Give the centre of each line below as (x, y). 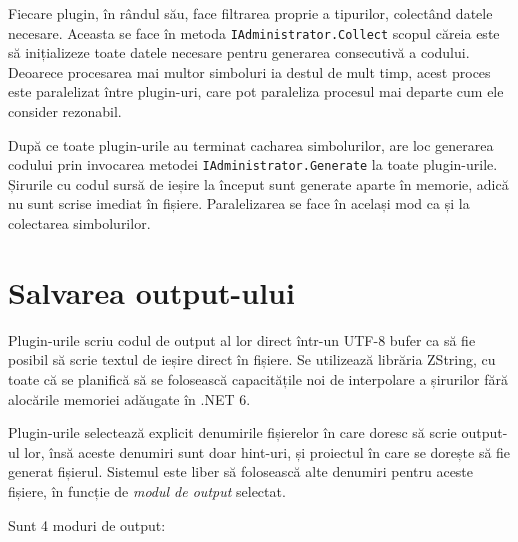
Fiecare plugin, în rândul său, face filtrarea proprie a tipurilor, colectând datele (250, 13)
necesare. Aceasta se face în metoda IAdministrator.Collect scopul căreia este (254, 32)
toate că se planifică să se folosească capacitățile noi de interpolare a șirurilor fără (258, 378)
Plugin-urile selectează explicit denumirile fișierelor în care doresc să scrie (232, 432)
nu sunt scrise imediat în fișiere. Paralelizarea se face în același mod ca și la (239, 203)
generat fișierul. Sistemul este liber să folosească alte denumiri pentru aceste (241, 471)
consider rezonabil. (65, 111)
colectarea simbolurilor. (79, 223)
